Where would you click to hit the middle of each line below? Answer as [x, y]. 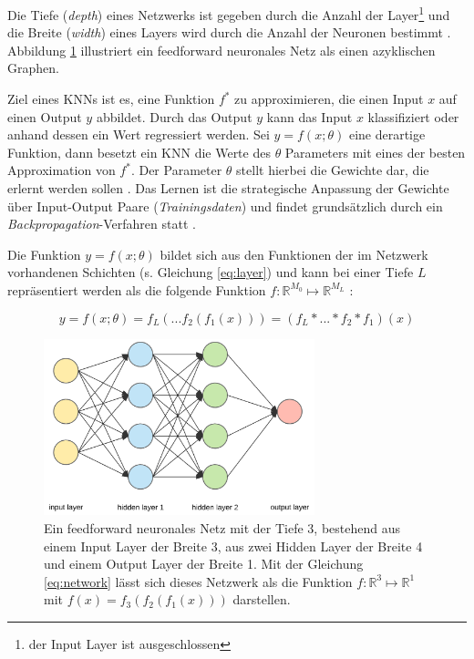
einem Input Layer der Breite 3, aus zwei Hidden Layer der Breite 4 [233, 546]
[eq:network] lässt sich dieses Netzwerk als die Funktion [198, 581]
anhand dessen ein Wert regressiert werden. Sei [139, 134]
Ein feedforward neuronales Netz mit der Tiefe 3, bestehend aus [222, 528]
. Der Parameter [176, 170]
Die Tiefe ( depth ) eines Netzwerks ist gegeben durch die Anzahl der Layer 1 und [229, 13]
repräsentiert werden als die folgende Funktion [137, 289]
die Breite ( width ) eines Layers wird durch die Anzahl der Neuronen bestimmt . [229, 32]
